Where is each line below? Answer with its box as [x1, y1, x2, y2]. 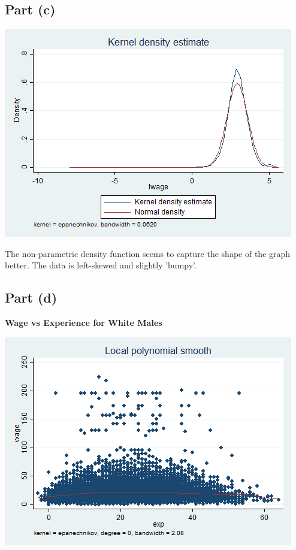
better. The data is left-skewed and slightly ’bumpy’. [5, 259, 197, 271]
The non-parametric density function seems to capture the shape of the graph [5, 247, 291, 259]
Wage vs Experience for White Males [5, 316, 162, 329]
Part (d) [5, 288, 58, 307]
